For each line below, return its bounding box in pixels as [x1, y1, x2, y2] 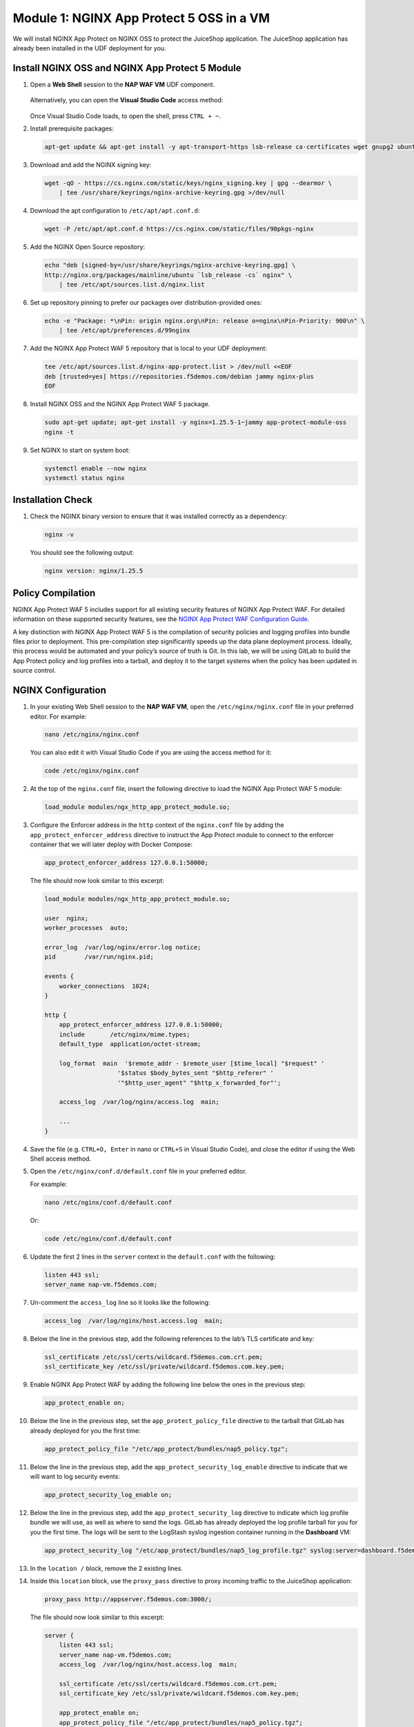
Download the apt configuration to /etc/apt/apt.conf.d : [30, 207, 200, 215]
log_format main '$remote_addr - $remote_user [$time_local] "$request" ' [59, 1059, 325, 1067]
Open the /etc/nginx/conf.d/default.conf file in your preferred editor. [30, 1167, 247, 1176]
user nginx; [44, 914, 89, 922]
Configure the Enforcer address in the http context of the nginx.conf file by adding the [30, 821, 284, 829]
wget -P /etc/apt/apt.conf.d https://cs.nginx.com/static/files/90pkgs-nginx [44, 225, 314, 233]
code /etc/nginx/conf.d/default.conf [44, 1234, 172, 1243]
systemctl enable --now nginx [44, 464, 147, 473]
